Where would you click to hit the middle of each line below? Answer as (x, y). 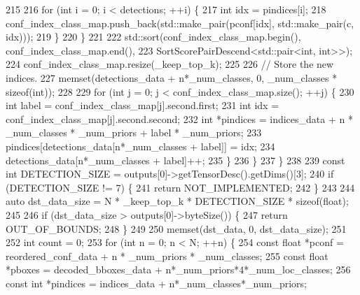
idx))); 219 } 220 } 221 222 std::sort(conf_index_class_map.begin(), (153, 37)
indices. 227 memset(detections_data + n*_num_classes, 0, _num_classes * (172, 77)
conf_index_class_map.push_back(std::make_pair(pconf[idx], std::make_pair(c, (180, 23)
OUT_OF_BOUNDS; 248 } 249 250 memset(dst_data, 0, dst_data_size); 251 (176, 228)
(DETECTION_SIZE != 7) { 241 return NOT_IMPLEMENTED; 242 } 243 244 (180, 187)
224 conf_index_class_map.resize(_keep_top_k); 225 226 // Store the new (170, 64)
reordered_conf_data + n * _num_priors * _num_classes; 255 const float (167, 256)
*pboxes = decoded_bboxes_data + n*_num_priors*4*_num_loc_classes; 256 (178, 269)
